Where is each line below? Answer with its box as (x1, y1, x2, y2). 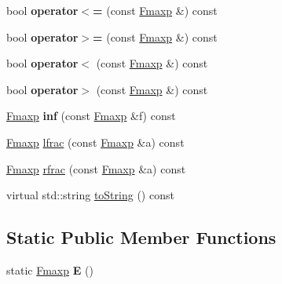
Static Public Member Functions (6, 225, 277, 249)
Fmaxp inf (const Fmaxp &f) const (6, 107, 176, 124)
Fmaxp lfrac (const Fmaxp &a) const (6, 133, 185, 150)
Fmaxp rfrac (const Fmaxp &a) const (6, 160, 186, 177)
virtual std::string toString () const (6, 187, 174, 203)
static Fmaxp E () (6, 261, 93, 278)
